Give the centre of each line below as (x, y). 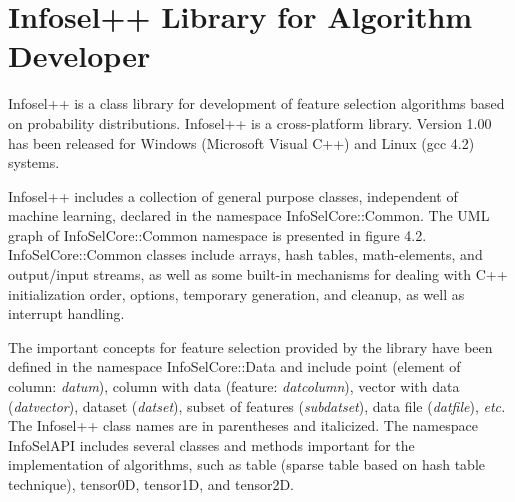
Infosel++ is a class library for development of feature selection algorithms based (256, 103)
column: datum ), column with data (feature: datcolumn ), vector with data (234, 386)
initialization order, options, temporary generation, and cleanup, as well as (236, 293)
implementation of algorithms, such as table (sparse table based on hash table (246, 464)
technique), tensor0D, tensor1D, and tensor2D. (151, 484)
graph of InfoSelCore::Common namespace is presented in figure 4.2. (217, 234)
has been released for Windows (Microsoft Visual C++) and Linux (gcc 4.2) (241, 142)
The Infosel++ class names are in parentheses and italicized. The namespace (243, 425)
